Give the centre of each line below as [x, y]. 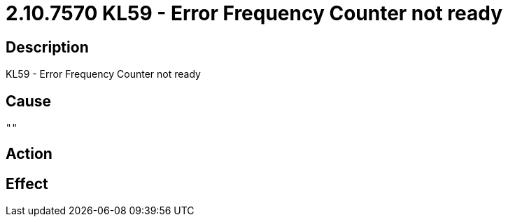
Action [29, 154]
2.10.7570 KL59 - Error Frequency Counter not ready [254, 13]
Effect [27, 183]
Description [47, 47]
